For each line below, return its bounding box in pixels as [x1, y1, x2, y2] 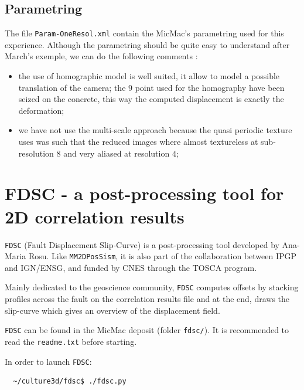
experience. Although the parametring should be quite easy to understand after [5, 38, 290, 50]
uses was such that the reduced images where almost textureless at [18, 135, 258, 148]
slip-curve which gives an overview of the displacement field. [5, 304, 220, 316]
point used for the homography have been [135, 81, 285, 93]
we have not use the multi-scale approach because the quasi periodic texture [18, 124, 292, 136]
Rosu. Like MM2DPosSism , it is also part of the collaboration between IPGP [28, 250, 297, 262]
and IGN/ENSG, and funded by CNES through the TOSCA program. [5, 261, 257, 273]
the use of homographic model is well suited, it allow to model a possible [18, 70, 280, 82]
